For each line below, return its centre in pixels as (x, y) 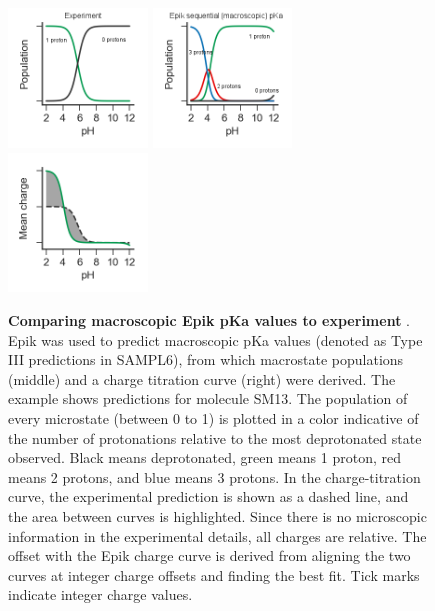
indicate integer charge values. (100, 594)
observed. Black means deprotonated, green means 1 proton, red (204, 457)
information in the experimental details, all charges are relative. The (217, 535)
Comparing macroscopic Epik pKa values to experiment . (209, 320)
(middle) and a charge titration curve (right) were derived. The (202, 378)
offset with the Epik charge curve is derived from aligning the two (209, 555)
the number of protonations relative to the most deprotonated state (215, 437)
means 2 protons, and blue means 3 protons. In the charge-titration (214, 476)
